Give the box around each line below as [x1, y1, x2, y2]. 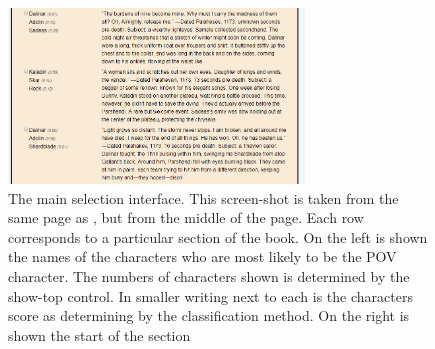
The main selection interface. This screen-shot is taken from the [8, 187, 399, 208]
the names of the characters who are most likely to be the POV [8, 246, 397, 267]
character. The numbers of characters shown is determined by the [8, 265, 410, 286]
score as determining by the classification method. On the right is [8, 305, 410, 326]
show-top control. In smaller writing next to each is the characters [8, 285, 413, 306]
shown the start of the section [8, 324, 191, 345]
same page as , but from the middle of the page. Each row [8, 207, 364, 228]
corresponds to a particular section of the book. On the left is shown [8, 226, 428, 247]
